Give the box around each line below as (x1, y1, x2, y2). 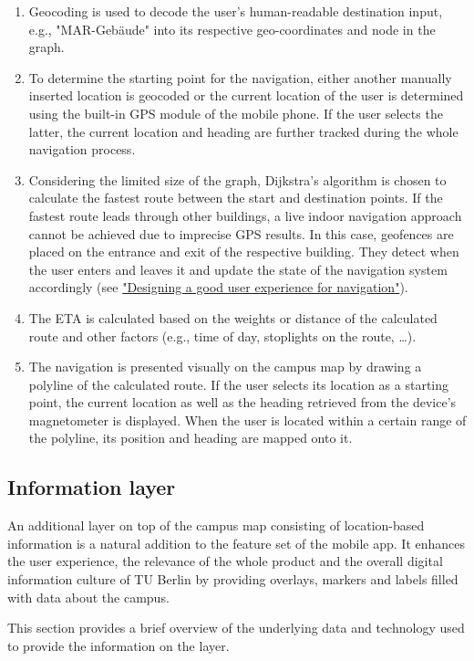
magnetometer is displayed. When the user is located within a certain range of (28, 410, 467, 429)
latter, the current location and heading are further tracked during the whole (28, 121, 459, 141)
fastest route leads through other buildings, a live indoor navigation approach (28, 205, 462, 225)
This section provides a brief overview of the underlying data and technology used (7, 618, 465, 637)
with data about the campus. (7, 587, 170, 606)
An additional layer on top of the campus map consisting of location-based (7, 516, 425, 535)
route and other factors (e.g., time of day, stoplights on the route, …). (28, 326, 417, 345)
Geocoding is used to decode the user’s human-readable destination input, (28, 2, 443, 20)
